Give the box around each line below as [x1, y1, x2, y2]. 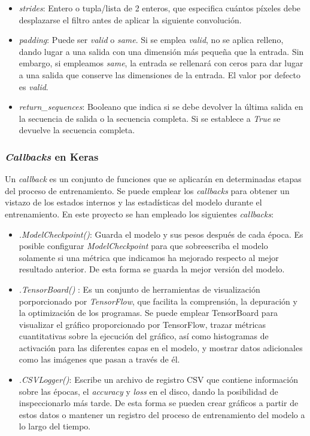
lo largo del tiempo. [19, 420, 91, 432]
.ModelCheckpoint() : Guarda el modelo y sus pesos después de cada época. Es [19, 228, 303, 240]
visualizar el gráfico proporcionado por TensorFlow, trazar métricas [19, 318, 266, 330]
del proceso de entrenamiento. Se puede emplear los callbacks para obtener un [5, 184, 290, 196]
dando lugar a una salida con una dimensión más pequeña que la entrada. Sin [19, 45, 304, 57]
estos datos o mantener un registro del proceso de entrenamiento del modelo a [19, 408, 305, 420]
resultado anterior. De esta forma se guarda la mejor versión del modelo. [19, 263, 285, 275]
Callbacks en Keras [5, 149, 99, 164]
